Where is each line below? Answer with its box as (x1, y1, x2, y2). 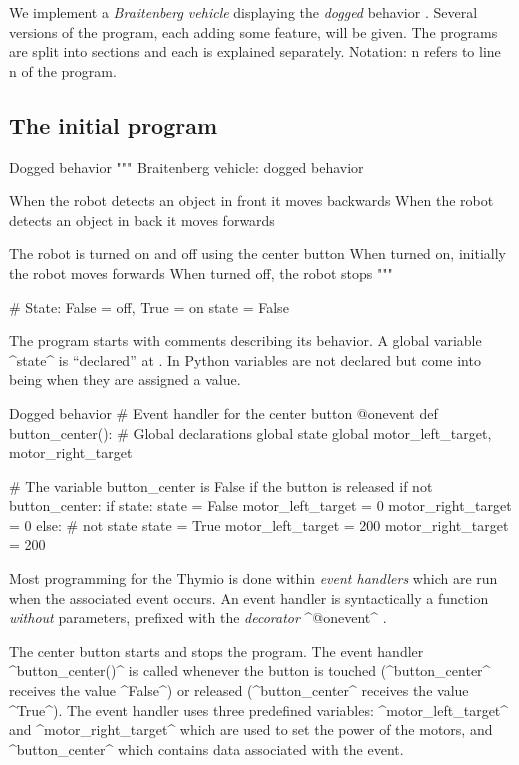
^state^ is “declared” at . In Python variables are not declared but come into (9, 349, 481, 370)
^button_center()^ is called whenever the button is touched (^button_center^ (9, 660, 491, 681)
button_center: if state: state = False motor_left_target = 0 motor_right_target (9, 495, 512, 516)
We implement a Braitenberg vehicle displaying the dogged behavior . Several (9, 2, 478, 22)
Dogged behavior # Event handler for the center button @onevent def (9, 402, 438, 423)
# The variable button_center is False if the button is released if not (9, 475, 433, 496)
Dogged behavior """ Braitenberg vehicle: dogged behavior (9, 156, 364, 177)
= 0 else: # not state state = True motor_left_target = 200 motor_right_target (9, 514, 509, 535)
